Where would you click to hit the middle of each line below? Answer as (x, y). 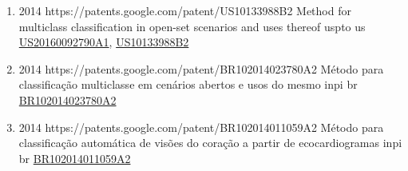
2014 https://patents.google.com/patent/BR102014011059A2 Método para (201, 127)
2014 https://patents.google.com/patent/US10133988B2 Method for (185, 10)
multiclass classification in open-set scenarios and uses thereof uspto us (192, 26)
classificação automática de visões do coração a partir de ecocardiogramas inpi (210, 143)
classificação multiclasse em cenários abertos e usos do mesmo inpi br (188, 84)
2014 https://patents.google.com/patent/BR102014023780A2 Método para (201, 68)
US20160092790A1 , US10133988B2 (104, 42)
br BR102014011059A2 (75, 158)
